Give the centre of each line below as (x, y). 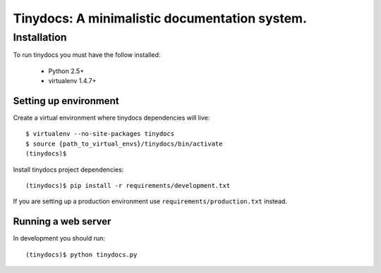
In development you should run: (59, 239)
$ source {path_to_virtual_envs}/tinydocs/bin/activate (124, 144)
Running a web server (62, 222)
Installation (40, 37)
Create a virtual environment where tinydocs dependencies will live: (111, 118)
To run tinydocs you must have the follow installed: (87, 55)
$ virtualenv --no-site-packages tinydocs (100, 134)
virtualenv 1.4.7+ (72, 81)
